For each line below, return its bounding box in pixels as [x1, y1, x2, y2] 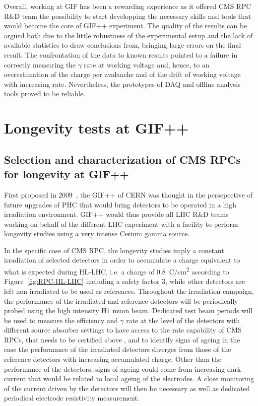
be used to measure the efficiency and [4, 315, 118, 325]
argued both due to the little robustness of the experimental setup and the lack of [4, 30, 253, 40]
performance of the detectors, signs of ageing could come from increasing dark [4, 363, 241, 374]
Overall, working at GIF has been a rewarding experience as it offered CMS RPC [4, 1, 252, 11]
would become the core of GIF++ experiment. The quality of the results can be [4, 20, 247, 31]
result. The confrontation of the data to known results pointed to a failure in [4, 49, 238, 60]
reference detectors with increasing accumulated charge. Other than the [4, 354, 221, 364]
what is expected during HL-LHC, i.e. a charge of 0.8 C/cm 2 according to [4, 265, 229, 276]
